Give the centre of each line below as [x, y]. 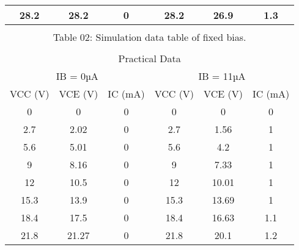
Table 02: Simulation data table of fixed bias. [149, 37]
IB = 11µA [222, 76]
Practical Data [149, 58]
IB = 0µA [77, 76]
